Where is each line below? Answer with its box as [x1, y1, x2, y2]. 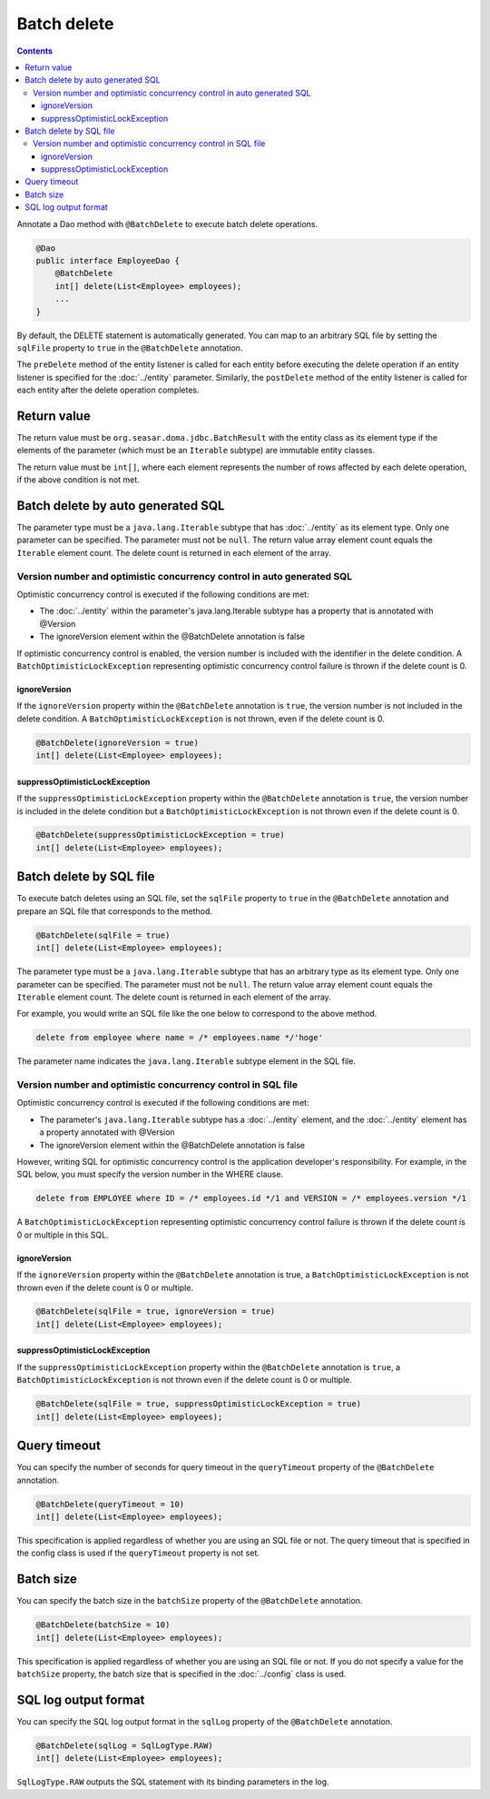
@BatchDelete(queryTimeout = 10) [35, 1499, 185, 1509]
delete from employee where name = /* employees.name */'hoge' [35, 1032, 324, 1043]
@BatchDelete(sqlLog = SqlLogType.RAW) [35, 1740, 213, 1751]
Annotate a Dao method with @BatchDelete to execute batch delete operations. [16, 218, 318, 229]
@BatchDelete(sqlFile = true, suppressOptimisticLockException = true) [35, 1399, 362, 1409]
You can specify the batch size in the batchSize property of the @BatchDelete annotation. [16, 1595, 363, 1606]
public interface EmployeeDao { [35, 255, 181, 265]
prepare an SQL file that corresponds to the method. [16, 905, 213, 917]
